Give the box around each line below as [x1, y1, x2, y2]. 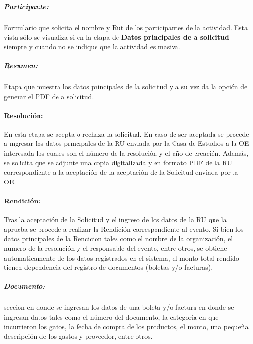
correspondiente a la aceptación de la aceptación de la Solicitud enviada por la [4, 167, 238, 177]
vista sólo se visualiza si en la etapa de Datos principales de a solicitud [4, 32, 229, 42]
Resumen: [4, 60, 38, 70]
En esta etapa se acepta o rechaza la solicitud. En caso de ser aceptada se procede [4, 128, 249, 139]
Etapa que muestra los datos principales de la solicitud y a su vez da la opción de [4, 81, 248, 91]
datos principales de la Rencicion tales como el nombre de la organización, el [4, 233, 233, 243]
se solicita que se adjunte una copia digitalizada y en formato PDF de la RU [4, 157, 233, 167]
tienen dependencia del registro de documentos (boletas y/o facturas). [4, 262, 213, 272]
